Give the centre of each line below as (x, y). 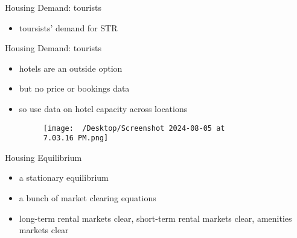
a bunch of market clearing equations (88, 198)
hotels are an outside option (71, 68)
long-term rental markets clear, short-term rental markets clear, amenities (155, 218)
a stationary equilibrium (64, 177)
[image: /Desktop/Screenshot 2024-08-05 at (134, 128)
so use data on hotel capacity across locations (103, 108)
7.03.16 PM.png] (76, 138)
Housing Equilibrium (43, 157)
